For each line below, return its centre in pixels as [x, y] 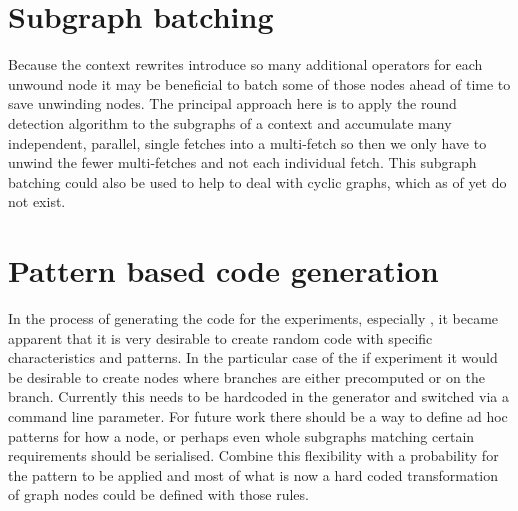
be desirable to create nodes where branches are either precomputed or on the [246, 376]
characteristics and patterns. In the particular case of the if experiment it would [253, 357]
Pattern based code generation [223, 270]
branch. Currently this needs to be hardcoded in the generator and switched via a [258, 396]
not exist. [37, 201]
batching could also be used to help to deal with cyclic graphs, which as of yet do [257, 181]
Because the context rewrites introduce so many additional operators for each [245, 64]
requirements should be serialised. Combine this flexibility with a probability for [253, 455]
